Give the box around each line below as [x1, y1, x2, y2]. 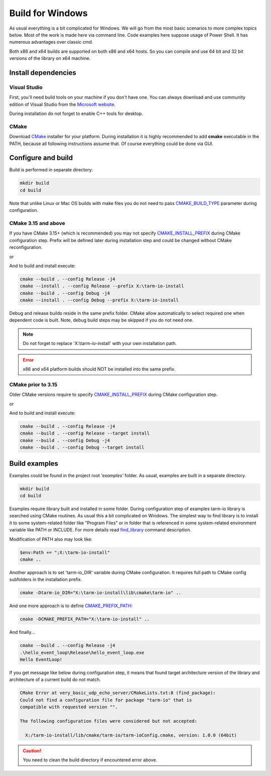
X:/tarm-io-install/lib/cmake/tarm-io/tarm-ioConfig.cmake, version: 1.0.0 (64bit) [25, 732, 237, 738]
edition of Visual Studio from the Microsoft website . [9, 101, 115, 107]
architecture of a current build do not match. [9, 677, 101, 683]
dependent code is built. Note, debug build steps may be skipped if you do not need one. [9, 317, 194, 323]
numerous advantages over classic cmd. [9, 39, 93, 45]
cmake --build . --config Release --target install [20, 430, 150, 436]
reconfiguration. [9, 244, 43, 251]
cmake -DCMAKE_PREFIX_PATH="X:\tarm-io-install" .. [20, 616, 150, 622]
